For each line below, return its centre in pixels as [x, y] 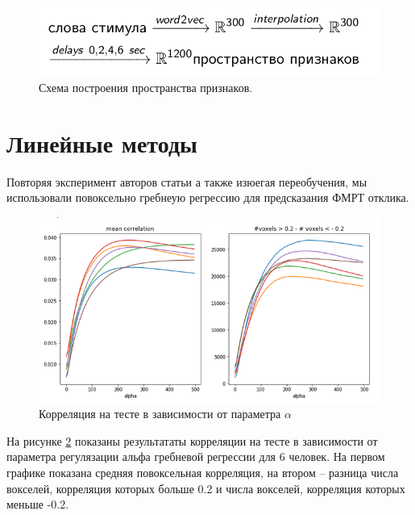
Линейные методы [102, 142]
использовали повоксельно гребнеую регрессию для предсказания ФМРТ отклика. [208, 197]
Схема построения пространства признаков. [146, 88]
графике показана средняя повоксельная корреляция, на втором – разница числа [203, 472]
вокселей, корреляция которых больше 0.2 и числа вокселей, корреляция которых [206, 488]
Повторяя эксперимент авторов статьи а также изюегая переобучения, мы [187, 181]
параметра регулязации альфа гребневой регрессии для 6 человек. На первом [196, 456]
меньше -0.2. [38, 504]
